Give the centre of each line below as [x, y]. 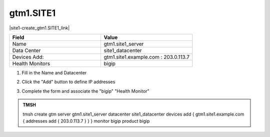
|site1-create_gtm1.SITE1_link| [39, 28]
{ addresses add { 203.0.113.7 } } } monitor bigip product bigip [86, 121]
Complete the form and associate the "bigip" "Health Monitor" [85, 91]
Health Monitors [31, 63]
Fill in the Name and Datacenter [54, 73]
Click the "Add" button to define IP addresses [68, 82]
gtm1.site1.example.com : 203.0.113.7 [147, 57]
